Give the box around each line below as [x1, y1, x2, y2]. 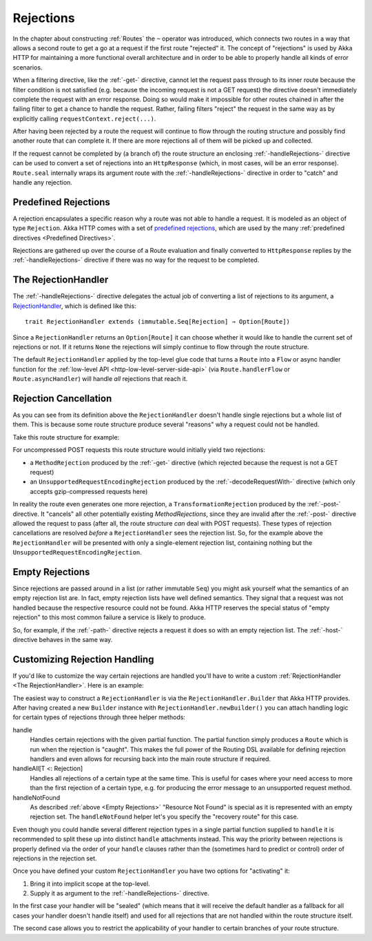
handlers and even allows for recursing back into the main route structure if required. [30, 755, 271, 763]
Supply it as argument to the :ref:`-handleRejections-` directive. [30, 889, 209, 898]
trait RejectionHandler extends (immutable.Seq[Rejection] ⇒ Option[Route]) [25, 318, 291, 326]
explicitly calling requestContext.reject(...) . [12, 114, 156, 123]
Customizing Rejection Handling [12, 653, 154, 665]
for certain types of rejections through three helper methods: [12, 713, 186, 721]
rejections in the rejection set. [12, 854, 97, 862]
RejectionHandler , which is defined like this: [12, 302, 137, 310]
